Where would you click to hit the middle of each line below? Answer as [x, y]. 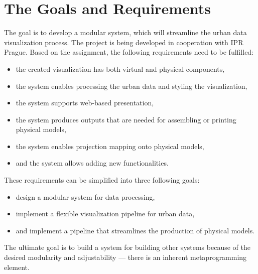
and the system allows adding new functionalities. [92, 163]
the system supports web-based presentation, [85, 103]
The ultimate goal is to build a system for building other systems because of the [127, 247]
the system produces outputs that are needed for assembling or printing [126, 119]
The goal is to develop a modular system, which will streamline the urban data [125, 32]
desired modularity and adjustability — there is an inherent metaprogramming [125, 257]
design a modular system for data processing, [85, 196]
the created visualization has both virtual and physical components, [120, 68]
